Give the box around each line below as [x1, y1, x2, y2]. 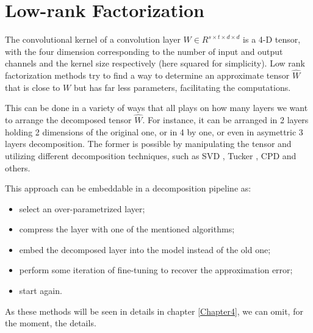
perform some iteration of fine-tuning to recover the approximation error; [19, 263, 293, 276]
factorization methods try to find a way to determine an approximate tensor [5, 69, 290, 82]
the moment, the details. [5, 317, 96, 329]
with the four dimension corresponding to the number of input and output [5, 45, 283, 57]
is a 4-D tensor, [243, 33, 301, 46]
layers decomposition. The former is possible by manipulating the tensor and [5, 137, 292, 150]
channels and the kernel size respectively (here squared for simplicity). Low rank [5, 57, 305, 70]
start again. [19, 284, 62, 297]
